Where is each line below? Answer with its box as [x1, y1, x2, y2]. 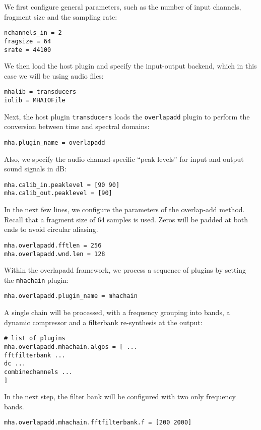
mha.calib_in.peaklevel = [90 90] [4, 181, 120, 189]
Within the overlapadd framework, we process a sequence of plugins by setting [4, 265, 246, 275]
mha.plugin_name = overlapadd [4, 139, 105, 146]
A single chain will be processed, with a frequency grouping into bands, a [4, 307, 230, 318]
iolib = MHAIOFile [4, 97, 66, 104]
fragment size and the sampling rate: [4, 11, 117, 22]
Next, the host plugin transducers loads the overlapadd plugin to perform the [4, 111, 250, 121]
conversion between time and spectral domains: [4, 121, 150, 132]
